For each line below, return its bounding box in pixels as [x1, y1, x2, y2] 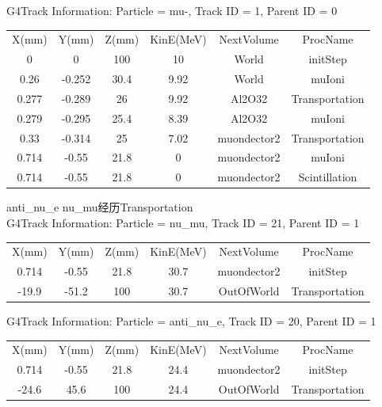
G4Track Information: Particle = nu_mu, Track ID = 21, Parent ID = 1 [6, 214, 360, 230]
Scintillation [298, 169, 357, 185]
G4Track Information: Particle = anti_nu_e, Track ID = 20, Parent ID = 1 [6, 313, 376, 329]
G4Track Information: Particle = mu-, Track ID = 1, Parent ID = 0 [6, 2, 338, 18]
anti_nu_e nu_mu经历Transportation [6, 199, 193, 215]
